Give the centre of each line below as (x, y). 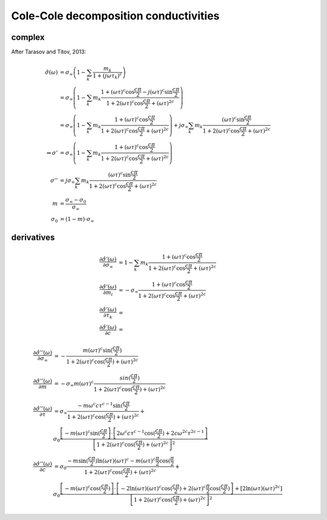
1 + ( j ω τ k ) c (107, 76)
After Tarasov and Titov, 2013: (49, 52)
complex (28, 37)
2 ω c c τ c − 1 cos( (136, 433)
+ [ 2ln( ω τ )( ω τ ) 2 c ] (259, 488)
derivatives (33, 237)
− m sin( (78, 461)
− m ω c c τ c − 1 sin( (101, 405)
